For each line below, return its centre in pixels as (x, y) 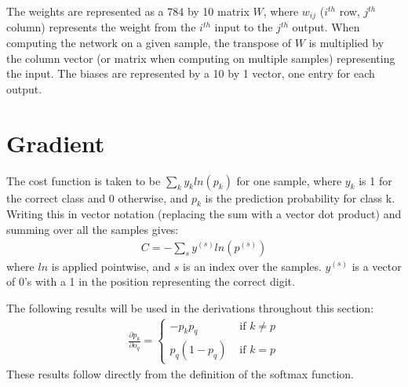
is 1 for (375, 180)
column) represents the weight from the (101, 27)
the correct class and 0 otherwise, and (97, 197)
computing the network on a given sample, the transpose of (149, 43)
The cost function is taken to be (84, 180)
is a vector (377, 266)
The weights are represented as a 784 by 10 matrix (128, 11)
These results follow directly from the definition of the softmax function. (180, 373)
